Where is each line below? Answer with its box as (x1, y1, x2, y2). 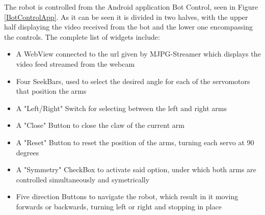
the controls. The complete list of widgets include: (4, 31, 160, 42)
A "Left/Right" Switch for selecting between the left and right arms (16, 102, 227, 113)
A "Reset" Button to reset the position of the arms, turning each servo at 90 (16, 137, 254, 147)
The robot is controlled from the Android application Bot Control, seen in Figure (4, 2, 258, 12)
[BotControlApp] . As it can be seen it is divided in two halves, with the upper (4, 11, 248, 22)
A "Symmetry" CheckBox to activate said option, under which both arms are (16, 164, 256, 175)
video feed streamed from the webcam (16, 58, 135, 69)
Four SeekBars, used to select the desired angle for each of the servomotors (16, 75, 250, 86)
